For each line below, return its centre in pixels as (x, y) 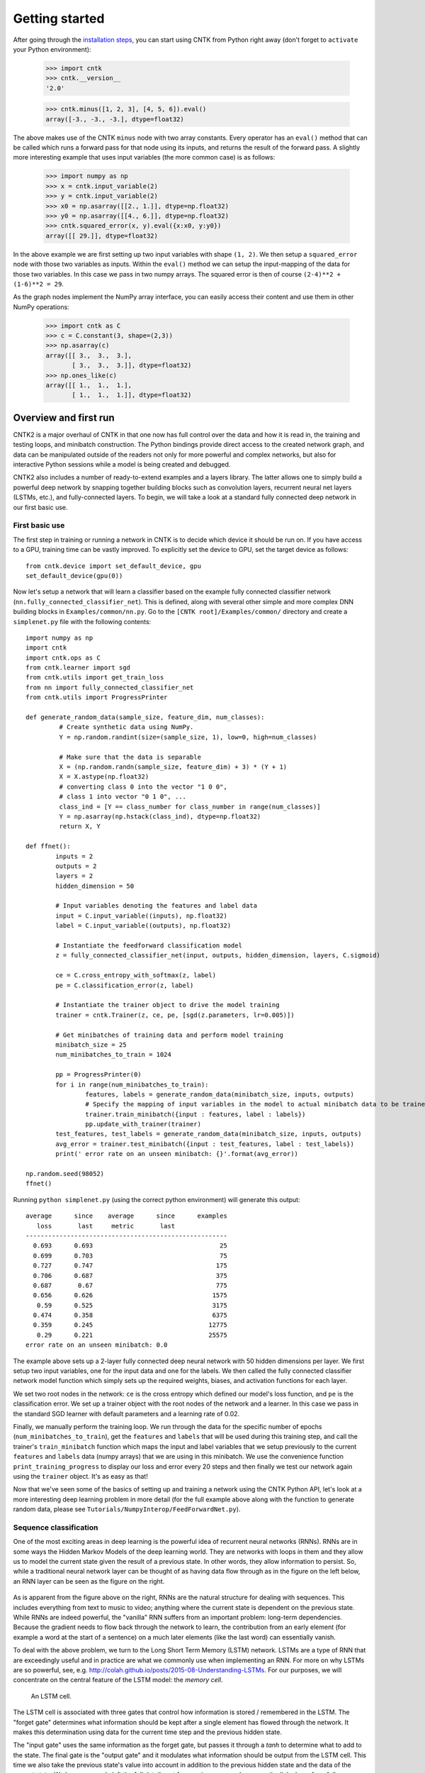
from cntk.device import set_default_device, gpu (114, 566)
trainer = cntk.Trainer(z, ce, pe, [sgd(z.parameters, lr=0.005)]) (175, 1015)
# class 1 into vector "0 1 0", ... (123, 797)
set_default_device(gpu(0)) (74, 576)
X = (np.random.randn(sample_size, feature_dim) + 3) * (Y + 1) (173, 767)
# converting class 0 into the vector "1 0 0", (143, 787)
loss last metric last (106, 1226)
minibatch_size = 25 (91, 1045)
